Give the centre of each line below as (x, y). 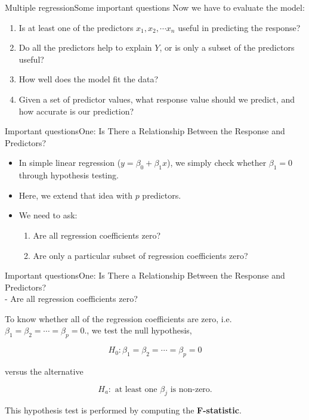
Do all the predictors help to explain (85, 47)
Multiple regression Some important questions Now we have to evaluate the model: (155, 7)
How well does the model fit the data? (89, 79)
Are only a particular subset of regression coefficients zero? (140, 255)
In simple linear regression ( (70, 163)
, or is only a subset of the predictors (227, 47)
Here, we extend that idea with (75, 195)
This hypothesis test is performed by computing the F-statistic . (123, 410)
